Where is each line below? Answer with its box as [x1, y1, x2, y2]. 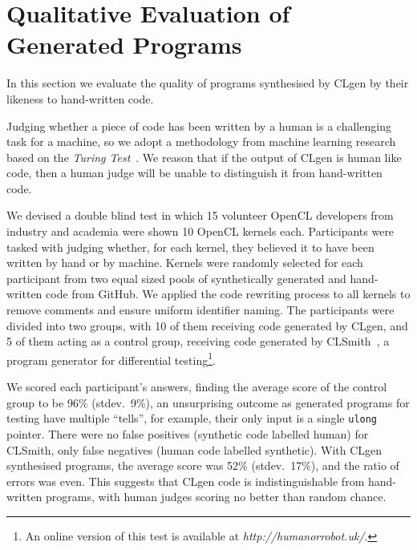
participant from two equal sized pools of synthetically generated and [6, 269, 346, 286]
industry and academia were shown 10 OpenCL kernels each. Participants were [6, 223, 395, 240]
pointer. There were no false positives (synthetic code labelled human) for [6, 425, 369, 442]
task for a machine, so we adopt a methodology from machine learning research [6, 133, 396, 150]
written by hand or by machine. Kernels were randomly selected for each [6, 254, 363, 271]
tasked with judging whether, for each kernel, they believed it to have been [6, 238, 374, 255]
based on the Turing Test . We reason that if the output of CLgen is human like [6, 148, 402, 165]
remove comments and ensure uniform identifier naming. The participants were [6, 301, 395, 318]
